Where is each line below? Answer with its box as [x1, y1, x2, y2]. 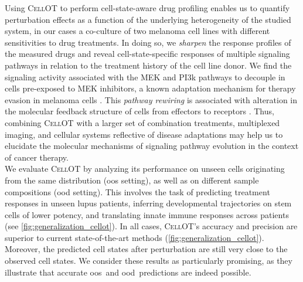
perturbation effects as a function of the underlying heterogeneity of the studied [5, 13, 291, 25]
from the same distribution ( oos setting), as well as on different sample [5, 174, 259, 186]
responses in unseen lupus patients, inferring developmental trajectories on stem [5, 197, 292, 209]
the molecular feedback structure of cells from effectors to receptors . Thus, [5, 105, 274, 117]
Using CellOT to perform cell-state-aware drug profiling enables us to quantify [5, 2, 290, 13]
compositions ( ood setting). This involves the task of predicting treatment [5, 185, 270, 198]
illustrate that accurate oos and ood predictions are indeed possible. [5, 266, 251, 278]
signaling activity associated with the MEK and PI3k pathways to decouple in [5, 70, 285, 83]
